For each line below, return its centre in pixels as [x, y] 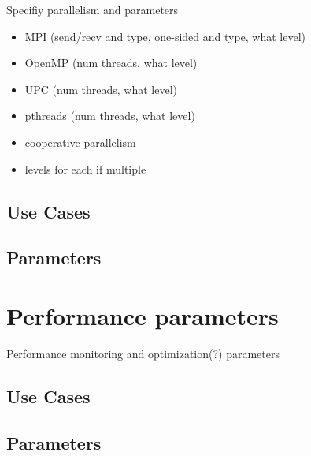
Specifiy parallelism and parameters [93, 9]
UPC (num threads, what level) [101, 89]
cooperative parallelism [80, 142]
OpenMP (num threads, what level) [111, 63]
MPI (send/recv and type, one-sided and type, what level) [165, 36]
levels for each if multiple [85, 168]
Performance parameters [143, 315]
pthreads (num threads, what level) [110, 116]
